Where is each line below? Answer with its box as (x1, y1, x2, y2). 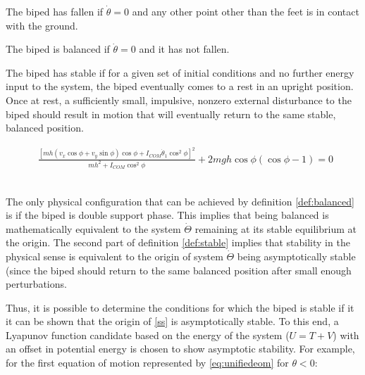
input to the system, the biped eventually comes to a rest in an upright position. (6, 79, 354, 94)
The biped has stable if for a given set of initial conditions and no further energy (6, 65, 354, 80)
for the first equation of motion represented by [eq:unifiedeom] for (6, 355, 289, 370)
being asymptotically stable (237, 248, 356, 263)
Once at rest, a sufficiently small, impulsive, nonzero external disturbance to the (6, 92, 352, 107)
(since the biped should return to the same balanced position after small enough (6, 262, 352, 277)
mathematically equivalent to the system (6, 221, 181, 236)
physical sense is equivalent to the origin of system (6, 248, 223, 263)
